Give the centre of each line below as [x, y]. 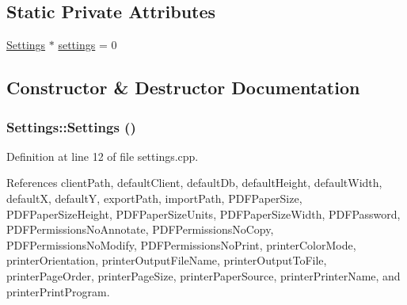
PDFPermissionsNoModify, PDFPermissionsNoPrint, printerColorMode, [181, 244]
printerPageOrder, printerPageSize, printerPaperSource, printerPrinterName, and [203, 275]
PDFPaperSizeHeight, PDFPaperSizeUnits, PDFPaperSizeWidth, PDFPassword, [203, 213]
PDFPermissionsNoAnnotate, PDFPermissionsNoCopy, [140, 229]
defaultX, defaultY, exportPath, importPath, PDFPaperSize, [154, 198]
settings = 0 [87, 45]
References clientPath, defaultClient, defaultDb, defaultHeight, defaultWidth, [194, 183]
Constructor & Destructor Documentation [183, 88]
